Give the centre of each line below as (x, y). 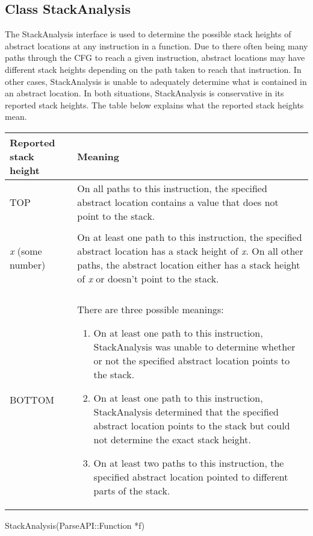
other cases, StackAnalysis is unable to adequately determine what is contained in (156, 81)
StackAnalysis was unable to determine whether (194, 346)
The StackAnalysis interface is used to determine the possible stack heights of (148, 34)
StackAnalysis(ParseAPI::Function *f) (75, 525)
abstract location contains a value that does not (178, 202)
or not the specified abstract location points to (192, 360)
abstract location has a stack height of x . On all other (190, 251)
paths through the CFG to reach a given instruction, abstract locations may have (155, 58)
